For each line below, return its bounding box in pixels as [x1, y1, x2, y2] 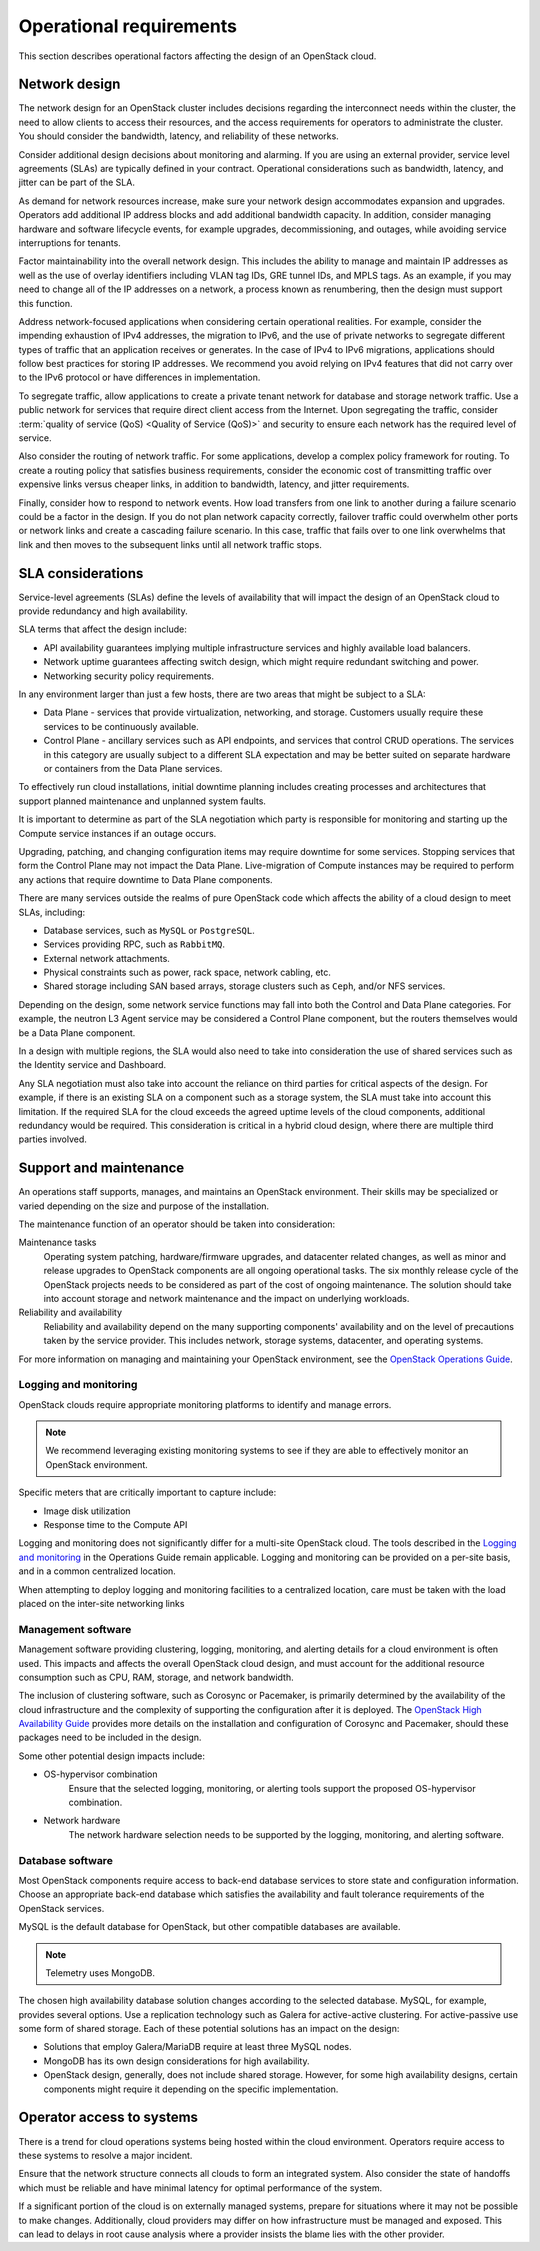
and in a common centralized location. [18, 1565, 177, 1577]
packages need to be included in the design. [18, 1731, 202, 1744]
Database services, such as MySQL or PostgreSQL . [43, 924, 255, 936]
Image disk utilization [43, 1505, 131, 1517]
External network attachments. [43, 952, 170, 964]
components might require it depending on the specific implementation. [43, 2083, 339, 2095]
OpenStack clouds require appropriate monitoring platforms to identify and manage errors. [18, 1398, 392, 1410]
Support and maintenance [18, 1160, 185, 1177]
